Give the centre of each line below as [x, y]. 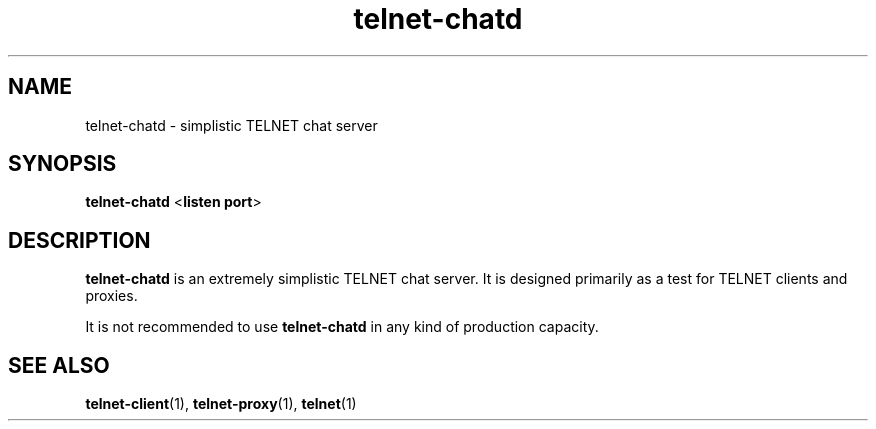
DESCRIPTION [79, 240]
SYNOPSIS [62, 164]
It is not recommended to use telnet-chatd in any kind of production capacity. [342, 327]
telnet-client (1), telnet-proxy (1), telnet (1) [221, 404]
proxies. [111, 296]
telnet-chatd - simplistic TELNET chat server [231, 125]
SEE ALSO [59, 365]
